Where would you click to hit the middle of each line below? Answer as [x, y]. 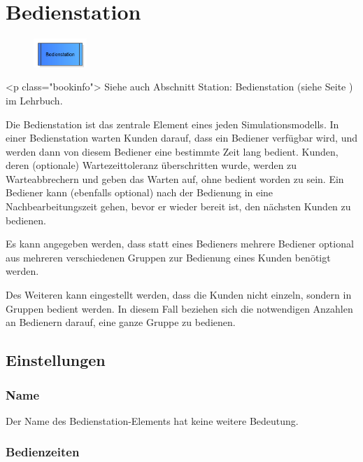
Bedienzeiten [43, 452]
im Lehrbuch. [34, 100]
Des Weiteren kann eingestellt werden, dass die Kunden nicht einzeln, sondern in [179, 295]
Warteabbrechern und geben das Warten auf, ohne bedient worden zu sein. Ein [175, 178]
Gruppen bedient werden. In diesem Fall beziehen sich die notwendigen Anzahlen [179, 308]
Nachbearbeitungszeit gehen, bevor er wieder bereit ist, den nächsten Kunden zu [178, 206]
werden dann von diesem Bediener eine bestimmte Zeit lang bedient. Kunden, [172, 151]
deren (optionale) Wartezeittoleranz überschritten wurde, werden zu [151, 165]
